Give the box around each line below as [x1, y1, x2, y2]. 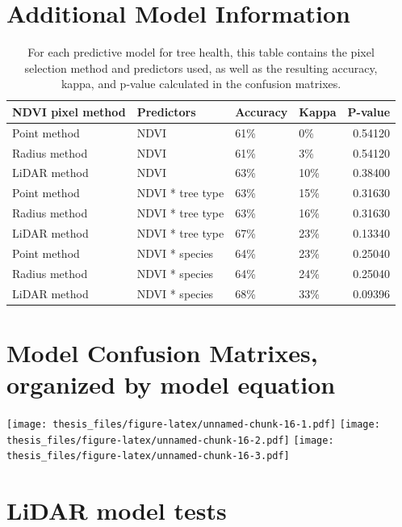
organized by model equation [6, 367, 336, 400]
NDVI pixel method [12, 103, 126, 120]
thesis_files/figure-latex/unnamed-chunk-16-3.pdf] [6, 450, 290, 462]
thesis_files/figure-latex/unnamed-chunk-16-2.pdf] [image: [6, 434, 334, 446]
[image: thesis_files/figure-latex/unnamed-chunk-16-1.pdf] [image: [6, 418, 380, 430]
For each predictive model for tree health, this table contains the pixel [27, 44, 375, 61]
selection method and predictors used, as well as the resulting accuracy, [24, 59, 378, 76]
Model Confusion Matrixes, [6, 335, 318, 369]
